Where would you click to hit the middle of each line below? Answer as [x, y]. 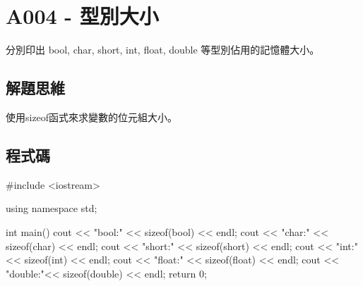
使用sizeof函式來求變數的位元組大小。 [92, 117]
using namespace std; [52, 208]
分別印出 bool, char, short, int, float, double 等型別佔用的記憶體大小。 [163, 50]
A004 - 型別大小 [82, 16]
